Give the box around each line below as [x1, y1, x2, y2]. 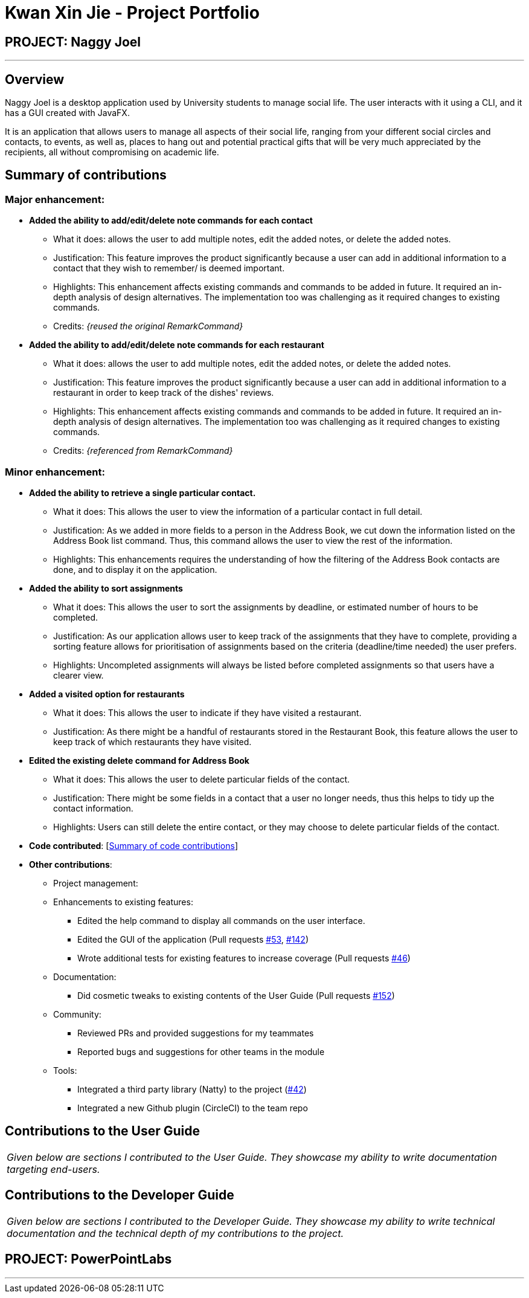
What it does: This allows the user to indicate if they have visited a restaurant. [53, 707, 362, 718]
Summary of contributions [5, 167, 167, 183]
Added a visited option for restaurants [29, 688, 185, 699]
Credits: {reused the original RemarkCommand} [53, 321, 243, 332]
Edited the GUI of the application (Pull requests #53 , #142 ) [77, 934, 309, 944]
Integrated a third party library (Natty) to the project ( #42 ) [77, 1083, 307, 1094]
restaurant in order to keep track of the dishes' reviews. [53, 387, 274, 398]
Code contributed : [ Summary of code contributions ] [29, 840, 238, 851]
